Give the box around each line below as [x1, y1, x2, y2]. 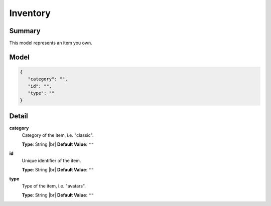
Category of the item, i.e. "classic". [22, 132, 94, 138]
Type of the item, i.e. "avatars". [22, 183, 86, 189]
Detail [9, 112, 29, 120]
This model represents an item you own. [9, 40, 92, 46]
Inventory [9, 8, 51, 19]
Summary [9, 27, 41, 35]
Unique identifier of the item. [22, 157, 81, 163]
